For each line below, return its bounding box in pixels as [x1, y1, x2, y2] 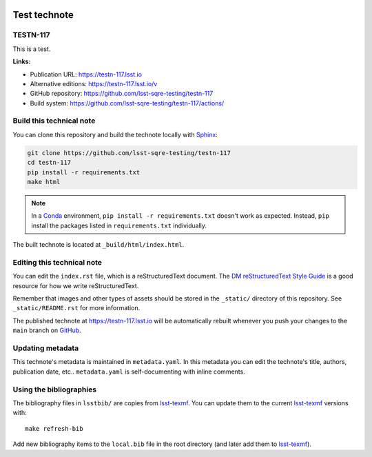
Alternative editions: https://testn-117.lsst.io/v [30, 79, 158, 88]
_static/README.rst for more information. [12, 304, 141, 312]
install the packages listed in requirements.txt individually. [31, 221, 207, 230]
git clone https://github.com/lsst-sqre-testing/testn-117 [27, 149, 231, 156]
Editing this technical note [12, 257, 103, 267]
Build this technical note [12, 116, 96, 125]
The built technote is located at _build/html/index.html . [12, 241, 185, 249]
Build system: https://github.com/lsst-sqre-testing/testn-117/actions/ [30, 99, 225, 107]
